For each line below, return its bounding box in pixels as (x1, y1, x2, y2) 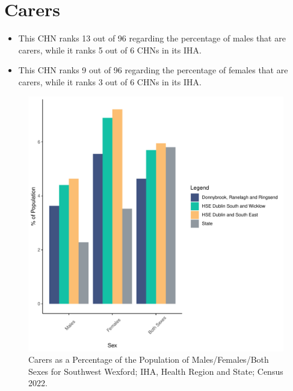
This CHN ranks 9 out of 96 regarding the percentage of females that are (18, 64, 288, 76)
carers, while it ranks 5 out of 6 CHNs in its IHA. (18, 43, 202, 56)
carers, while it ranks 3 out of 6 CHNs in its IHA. (18, 75, 202, 88)
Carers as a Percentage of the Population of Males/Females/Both (28, 353, 269, 366)
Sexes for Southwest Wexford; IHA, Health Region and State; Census (28, 365, 283, 377)
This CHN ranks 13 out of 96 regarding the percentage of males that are (18, 32, 286, 44)
